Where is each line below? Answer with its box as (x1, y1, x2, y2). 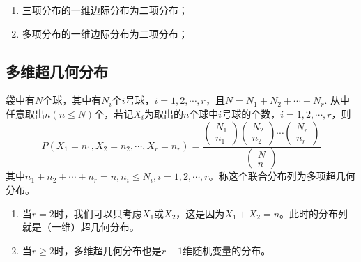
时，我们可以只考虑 (54, 206, 142, 220)
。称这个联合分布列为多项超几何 (208, 169, 355, 183)
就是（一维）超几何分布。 (22, 219, 139, 234)
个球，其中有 (43, 93, 102, 107)
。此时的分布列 (279, 206, 348, 220)
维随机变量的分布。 (183, 242, 271, 257)
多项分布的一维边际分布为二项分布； (22, 26, 188, 40)
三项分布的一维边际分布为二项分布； (22, 3, 188, 17)
